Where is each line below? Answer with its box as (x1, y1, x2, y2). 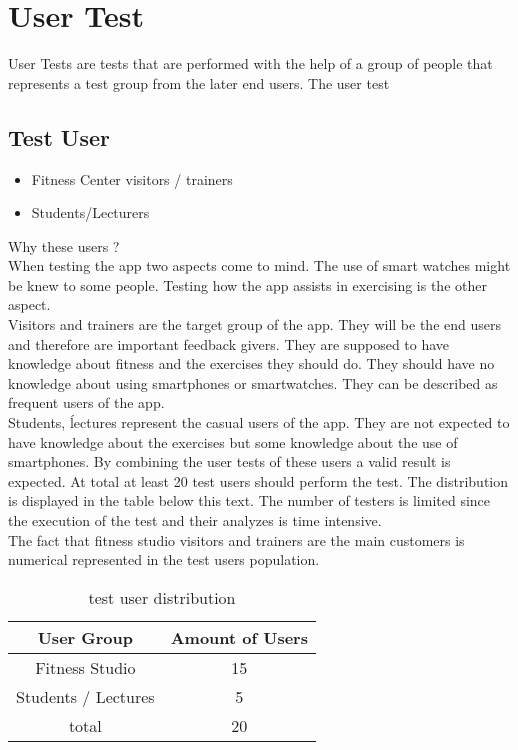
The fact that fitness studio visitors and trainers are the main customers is (8, 529, 465, 550)
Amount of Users (170, 625, 308, 649)
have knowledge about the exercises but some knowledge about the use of (8, 431, 458, 452)
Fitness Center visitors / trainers (31, 168, 233, 189)
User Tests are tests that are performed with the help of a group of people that (8, 53, 493, 74)
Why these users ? (8, 235, 120, 256)
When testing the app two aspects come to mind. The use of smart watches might (8, 255, 511, 276)
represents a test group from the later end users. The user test (8, 72, 390, 93)
